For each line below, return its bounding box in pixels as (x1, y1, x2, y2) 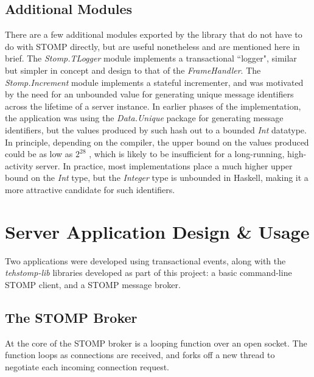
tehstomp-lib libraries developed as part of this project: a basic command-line (5, 266, 292, 279)
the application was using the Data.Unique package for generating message (5, 111, 284, 124)
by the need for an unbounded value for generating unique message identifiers (5, 88, 294, 100)
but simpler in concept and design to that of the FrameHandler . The (5, 63, 261, 76)
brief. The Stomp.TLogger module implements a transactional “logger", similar (5, 52, 297, 65)
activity (5, 159, 33, 172)
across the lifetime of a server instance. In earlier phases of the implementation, (5, 99, 301, 112)
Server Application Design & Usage (5, 219, 310, 244)
